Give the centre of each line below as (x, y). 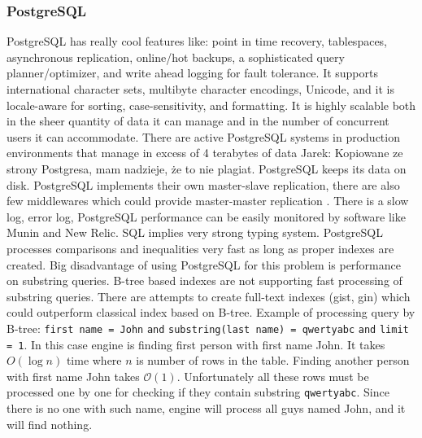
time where (94, 360)
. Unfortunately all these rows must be (273, 376)
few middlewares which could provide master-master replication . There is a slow (208, 201)
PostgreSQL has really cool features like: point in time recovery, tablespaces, (197, 41)
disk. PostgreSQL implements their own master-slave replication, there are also (203, 184)
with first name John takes (73, 376)
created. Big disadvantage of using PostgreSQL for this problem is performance (204, 264)
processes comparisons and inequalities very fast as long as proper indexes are (200, 248)
